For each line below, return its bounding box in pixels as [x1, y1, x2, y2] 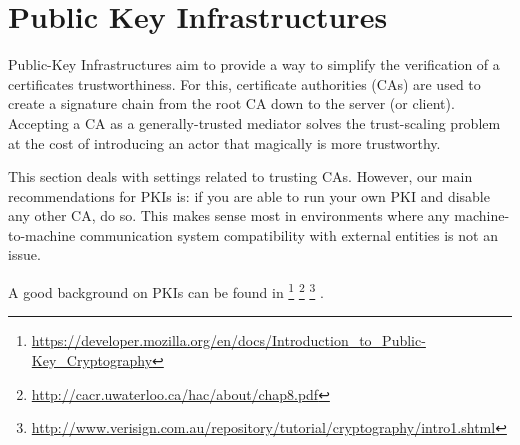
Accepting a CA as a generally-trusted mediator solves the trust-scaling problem [8, 112, 501, 133]
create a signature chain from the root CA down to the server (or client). [8, 93, 455, 114]
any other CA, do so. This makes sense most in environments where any [8, 205, 450, 226]
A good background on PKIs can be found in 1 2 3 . [8, 279, 324, 302]
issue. [8, 244, 41, 265]
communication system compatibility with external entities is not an [79, 224, 498, 245]
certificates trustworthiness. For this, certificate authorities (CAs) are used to [8, 73, 481, 94]
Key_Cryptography [31, 349, 153, 370]
